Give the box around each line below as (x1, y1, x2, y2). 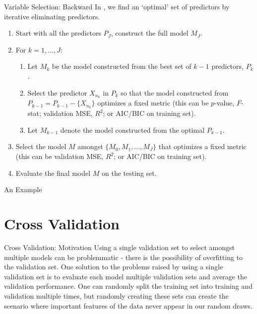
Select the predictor (27, 87, 87, 98)
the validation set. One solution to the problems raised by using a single (4, 262, 223, 272)
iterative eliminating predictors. (4, 11, 100, 21)
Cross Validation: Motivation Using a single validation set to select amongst (4, 242, 235, 252)
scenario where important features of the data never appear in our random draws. (4, 300, 253, 311)
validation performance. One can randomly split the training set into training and (4, 281, 253, 291)
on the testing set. (102, 167, 157, 178)
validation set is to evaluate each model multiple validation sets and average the (4, 271, 247, 281)
